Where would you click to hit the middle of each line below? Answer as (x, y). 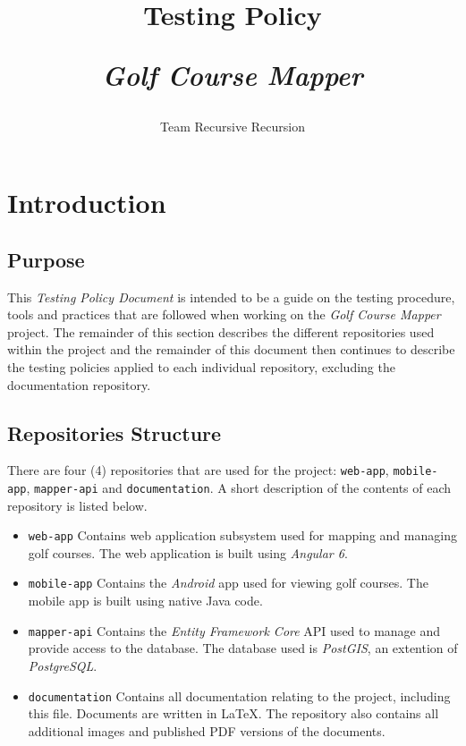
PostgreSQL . (63, 665)
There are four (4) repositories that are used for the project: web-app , (198, 470)
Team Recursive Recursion (233, 126)
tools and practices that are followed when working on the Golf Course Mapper (224, 314)
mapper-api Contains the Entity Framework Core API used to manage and (234, 630)
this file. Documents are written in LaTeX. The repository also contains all (233, 713)
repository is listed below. (77, 505)
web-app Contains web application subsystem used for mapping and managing (242, 535)
